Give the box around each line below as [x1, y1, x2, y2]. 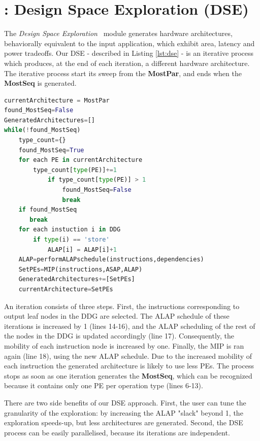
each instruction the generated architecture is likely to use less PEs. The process [4, 360, 254, 371]
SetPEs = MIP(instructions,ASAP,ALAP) [18, 265, 143, 273]
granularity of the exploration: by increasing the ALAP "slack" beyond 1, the [4, 407, 243, 418]
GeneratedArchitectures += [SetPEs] [18, 276, 135, 283]
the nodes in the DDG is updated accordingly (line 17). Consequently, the [4, 330, 235, 341]
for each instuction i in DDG [18, 226, 121, 233]
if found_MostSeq [18, 206, 77, 214]
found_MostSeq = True [18, 146, 84, 154]
